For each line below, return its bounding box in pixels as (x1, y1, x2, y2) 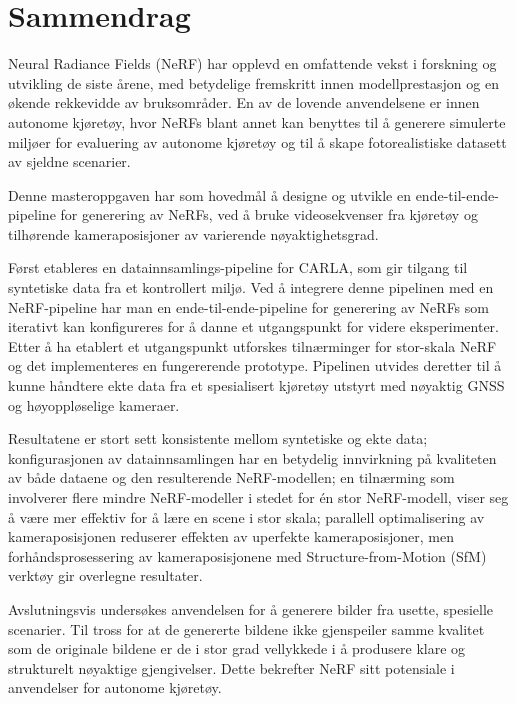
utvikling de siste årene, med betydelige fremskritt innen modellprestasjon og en (8, 72, 499, 93)
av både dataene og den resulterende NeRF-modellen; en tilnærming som (8, 467, 455, 488)
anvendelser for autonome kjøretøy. (8, 677, 222, 698)
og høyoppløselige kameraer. (8, 394, 180, 415)
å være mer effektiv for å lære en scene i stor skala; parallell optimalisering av (8, 506, 485, 527)
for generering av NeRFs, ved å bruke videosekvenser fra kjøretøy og (60, 204, 478, 225)
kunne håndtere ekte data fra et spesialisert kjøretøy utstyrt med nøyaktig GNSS (8, 375, 505, 396)
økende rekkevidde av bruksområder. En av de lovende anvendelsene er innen (8, 92, 480, 113)
